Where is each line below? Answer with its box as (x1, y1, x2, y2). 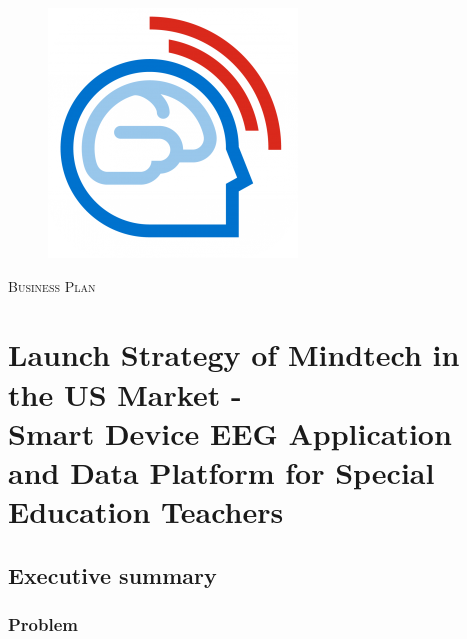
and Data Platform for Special (8, 451, 435, 492)
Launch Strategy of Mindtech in (8, 334, 460, 375)
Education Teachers (8, 491, 284, 532)
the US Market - (8, 373, 242, 414)
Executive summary (8, 559, 217, 590)
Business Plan (8, 275, 96, 296)
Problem (8, 612, 78, 637)
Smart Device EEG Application (8, 412, 452, 453)
